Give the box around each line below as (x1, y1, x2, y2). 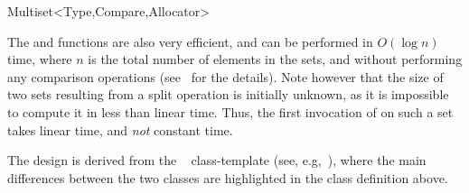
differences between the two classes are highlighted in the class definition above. (7, 168, 448, 187)
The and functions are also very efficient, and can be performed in (7, 32, 373, 51)
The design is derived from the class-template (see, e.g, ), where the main (7, 151, 427, 170)
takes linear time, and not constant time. (7, 120, 233, 139)
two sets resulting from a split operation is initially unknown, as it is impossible (7, 85, 449, 104)
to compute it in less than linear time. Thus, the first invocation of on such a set (7, 102, 454, 121)
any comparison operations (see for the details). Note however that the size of (7, 67, 444, 86)
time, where (7, 50, 72, 69)
